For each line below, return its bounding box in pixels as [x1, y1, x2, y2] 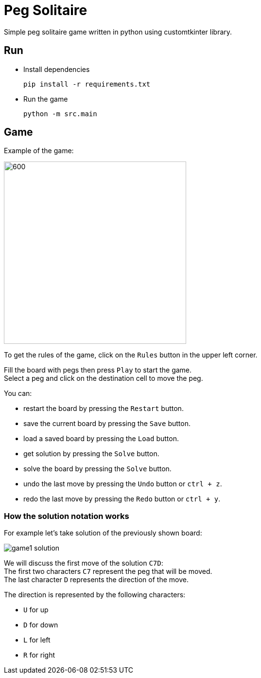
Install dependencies [23, 65, 90, 73]
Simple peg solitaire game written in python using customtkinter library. [4, 27, 232, 36]
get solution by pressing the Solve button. [23, 449, 159, 458]
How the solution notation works [4, 511, 129, 521]
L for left [23, 636, 51, 644]
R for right [23, 651, 55, 660]
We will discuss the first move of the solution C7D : [4, 559, 163, 568]
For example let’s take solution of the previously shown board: [4, 529, 202, 537]
